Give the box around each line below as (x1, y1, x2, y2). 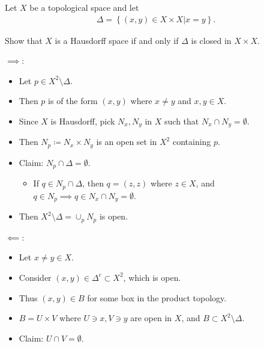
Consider (19, 271, 52, 283)
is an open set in (96, 135, 157, 148)
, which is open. (123, 271, 181, 283)
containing (172, 135, 211, 148)
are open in (130, 312, 172, 324)
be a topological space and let (29, 1, 139, 13)
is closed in (191, 34, 232, 46)
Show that (5, 34, 43, 46)
